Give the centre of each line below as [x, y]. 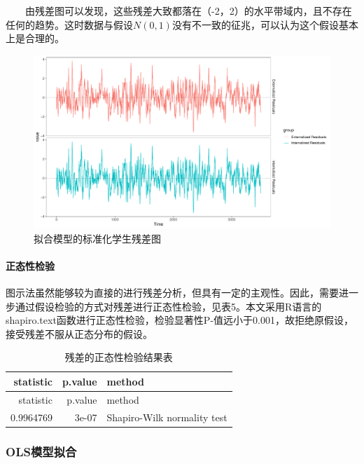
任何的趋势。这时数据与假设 [69, 24]
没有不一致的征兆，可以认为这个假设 [255, 24]
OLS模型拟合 [41, 451]
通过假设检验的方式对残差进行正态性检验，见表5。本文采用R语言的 [168, 306]
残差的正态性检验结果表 [119, 357]
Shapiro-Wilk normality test [167, 417]
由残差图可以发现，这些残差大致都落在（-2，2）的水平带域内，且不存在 [189, 11]
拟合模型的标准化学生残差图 [97, 238]
